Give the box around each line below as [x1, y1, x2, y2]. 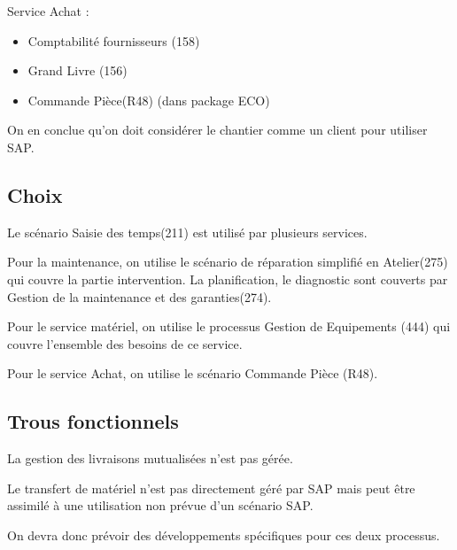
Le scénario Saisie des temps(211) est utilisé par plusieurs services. [7, 222, 368, 241]
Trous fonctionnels [7, 407, 179, 435]
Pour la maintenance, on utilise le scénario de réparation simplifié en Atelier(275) [7, 252, 448, 271]
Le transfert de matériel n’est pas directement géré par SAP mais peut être [7, 478, 415, 497]
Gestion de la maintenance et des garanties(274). [7, 287, 272, 306]
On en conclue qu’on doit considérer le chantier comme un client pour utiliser [7, 120, 428, 139]
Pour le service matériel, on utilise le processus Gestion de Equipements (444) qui [7, 317, 451, 336]
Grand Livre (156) [27, 61, 128, 80]
